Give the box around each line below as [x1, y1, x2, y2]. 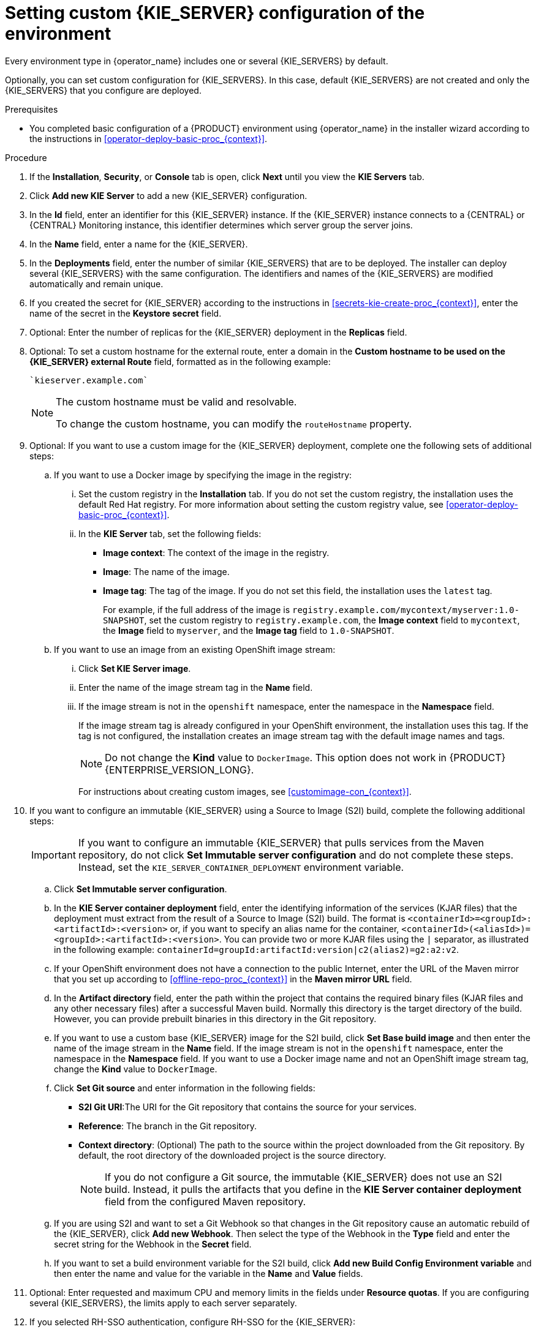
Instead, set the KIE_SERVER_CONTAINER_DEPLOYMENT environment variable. [78, 860, 404, 873]
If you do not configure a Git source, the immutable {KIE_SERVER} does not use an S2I [105, 1170, 502, 1183]
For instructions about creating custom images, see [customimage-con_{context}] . [78, 786, 412, 797]
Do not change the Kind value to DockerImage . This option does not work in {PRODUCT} [105, 751, 506, 764]
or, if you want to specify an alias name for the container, [170, 923, 399, 934]
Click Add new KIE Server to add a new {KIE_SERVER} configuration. [29, 190, 308, 201]
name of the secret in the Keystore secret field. [29, 307, 222, 318]
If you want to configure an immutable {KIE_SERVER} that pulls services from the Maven [78, 836, 484, 849]
